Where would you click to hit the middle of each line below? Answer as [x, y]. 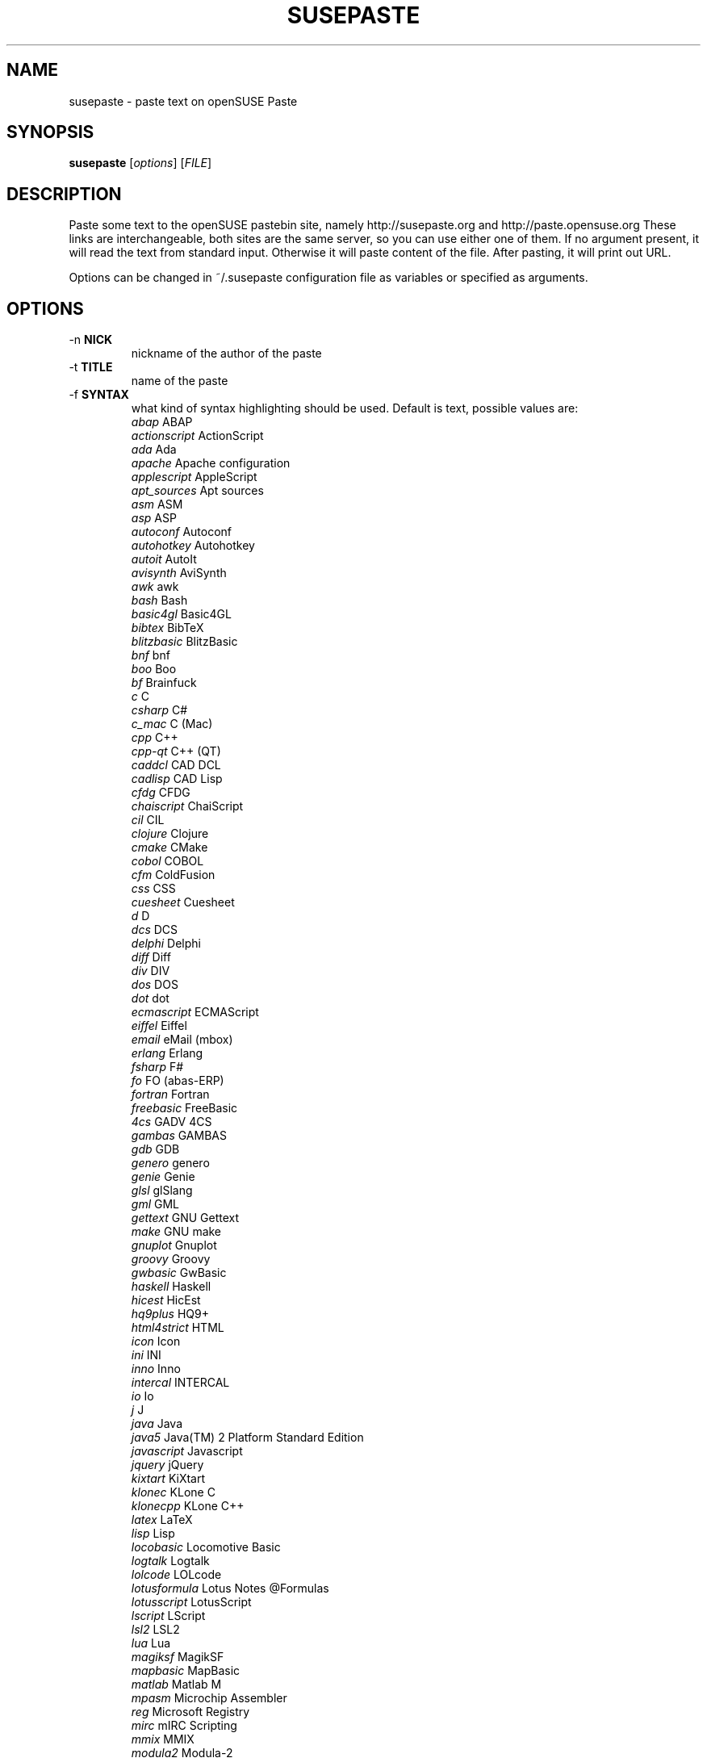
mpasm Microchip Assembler [209, 1698]
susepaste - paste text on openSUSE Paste [183, 101]
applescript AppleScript [194, 477]
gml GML [155, 1204]
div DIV [151, 971]
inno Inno [156, 1369]
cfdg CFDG [161, 793]
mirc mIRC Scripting [184, 1726]
